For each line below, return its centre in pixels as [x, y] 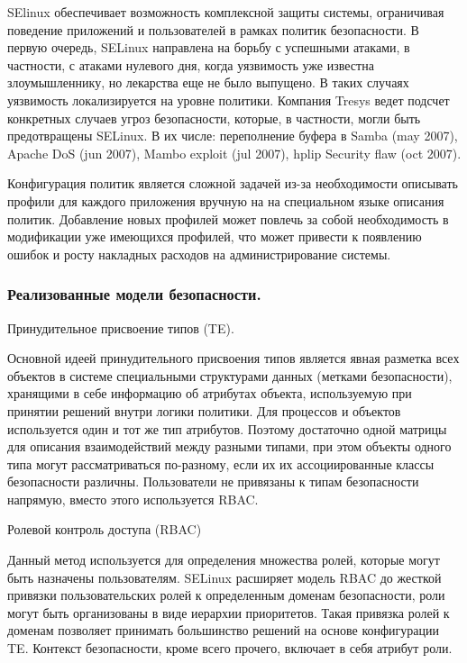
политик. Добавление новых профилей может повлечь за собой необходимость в [228, 218]
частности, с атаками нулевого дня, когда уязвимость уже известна [191, 64]
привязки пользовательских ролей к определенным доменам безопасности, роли [226, 595]
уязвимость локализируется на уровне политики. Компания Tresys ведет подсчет [229, 100]
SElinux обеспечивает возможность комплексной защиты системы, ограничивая [226, 12]
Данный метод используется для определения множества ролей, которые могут [224, 560]
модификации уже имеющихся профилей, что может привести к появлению [215, 236]
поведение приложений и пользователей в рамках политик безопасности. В [213, 29]
